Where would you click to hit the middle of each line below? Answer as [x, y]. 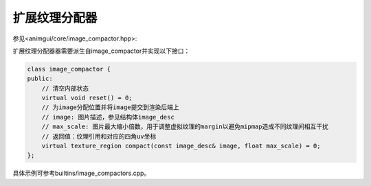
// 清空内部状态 [65, 88]
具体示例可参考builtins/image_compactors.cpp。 [81, 173]
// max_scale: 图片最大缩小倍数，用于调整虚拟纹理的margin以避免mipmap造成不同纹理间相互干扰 [185, 127]
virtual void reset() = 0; [87, 98]
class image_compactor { [69, 69]
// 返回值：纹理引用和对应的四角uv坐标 [99, 136]
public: [40, 79]
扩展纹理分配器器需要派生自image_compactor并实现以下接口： [101, 51]
